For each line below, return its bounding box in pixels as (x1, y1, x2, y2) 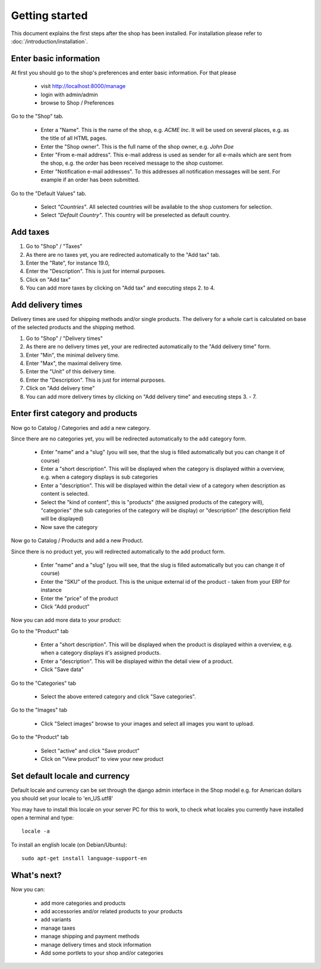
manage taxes (40, 924, 75, 932)
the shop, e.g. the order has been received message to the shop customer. (40, 159, 224, 166)
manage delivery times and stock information (40, 941, 152, 948)
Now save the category (40, 523, 98, 530)
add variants (40, 916, 71, 923)
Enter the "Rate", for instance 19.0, (26, 259, 110, 266)
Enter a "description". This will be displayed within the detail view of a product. (40, 657, 234, 665)
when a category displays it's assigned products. (40, 649, 161, 656)
